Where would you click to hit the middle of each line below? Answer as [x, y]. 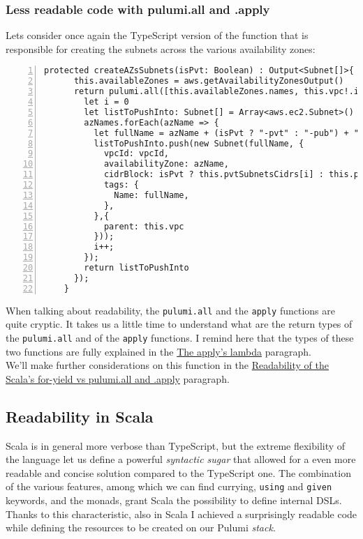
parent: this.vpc [144, 226]
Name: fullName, [151, 195]
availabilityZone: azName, [166, 164]
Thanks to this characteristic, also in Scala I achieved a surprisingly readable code [181, 514]
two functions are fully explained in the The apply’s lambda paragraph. [158, 351]
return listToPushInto [136, 268]
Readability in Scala [80, 416]
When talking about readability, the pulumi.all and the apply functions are [170, 310]
